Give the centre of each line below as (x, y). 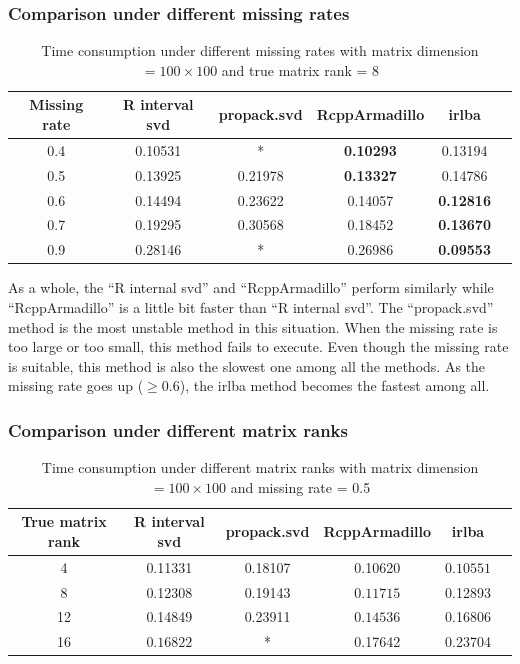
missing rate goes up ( (76, 385)
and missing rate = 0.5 (300, 486)
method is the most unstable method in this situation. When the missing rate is (253, 326)
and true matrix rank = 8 (300, 69)
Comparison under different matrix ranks (178, 429)
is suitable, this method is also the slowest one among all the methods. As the (247, 365)
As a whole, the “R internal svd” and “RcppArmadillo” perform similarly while (251, 287)
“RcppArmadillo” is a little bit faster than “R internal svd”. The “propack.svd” (251, 306)
